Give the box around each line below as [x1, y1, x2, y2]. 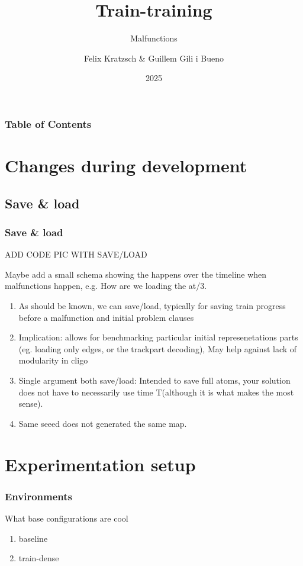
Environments [5, 488, 73, 503]
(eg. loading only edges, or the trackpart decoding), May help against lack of [18, 342, 297, 355]
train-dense [18, 552, 59, 564]
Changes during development [5, 153, 247, 178]
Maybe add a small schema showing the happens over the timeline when [5, 268, 267, 280]
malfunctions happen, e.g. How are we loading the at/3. [5, 279, 207, 292]
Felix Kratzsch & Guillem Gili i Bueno [84, 52, 224, 64]
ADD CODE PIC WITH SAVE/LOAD [5, 248, 147, 261]
